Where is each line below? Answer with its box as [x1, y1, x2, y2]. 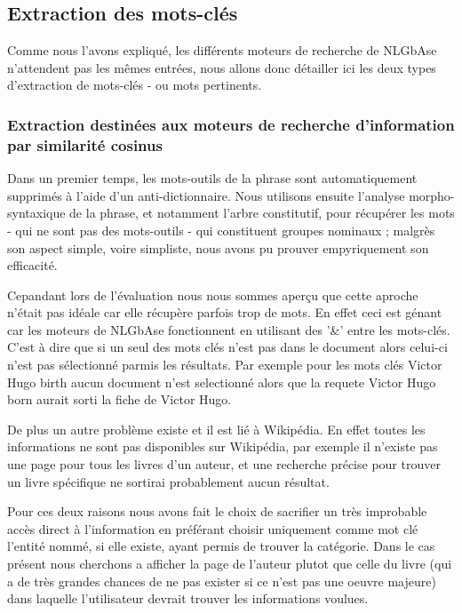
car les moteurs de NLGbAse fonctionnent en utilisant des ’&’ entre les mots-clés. [7, 320, 450, 338]
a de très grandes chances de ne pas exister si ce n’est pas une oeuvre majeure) [7, 571, 436, 590]
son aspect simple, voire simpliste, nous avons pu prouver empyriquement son [7, 238, 429, 257]
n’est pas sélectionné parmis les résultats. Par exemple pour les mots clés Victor [7, 355, 442, 374]
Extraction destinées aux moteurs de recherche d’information [7, 113, 455, 135]
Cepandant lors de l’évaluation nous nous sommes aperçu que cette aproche [7, 285, 418, 304]
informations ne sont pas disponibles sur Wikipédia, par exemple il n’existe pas [7, 437, 438, 456]
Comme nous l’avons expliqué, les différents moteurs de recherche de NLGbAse [7, 41, 437, 60]
